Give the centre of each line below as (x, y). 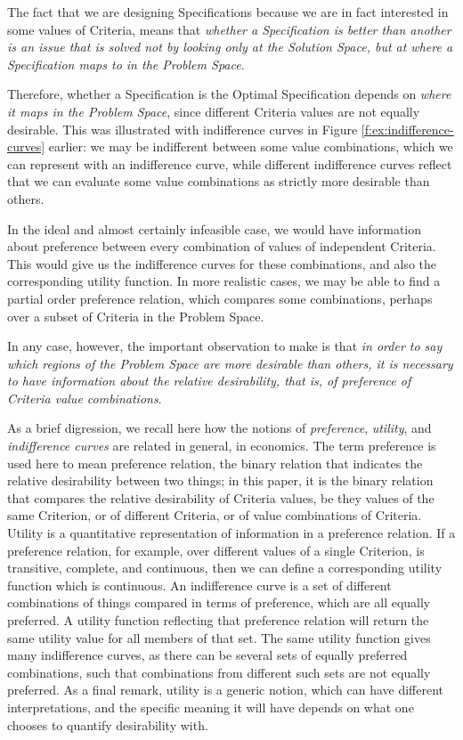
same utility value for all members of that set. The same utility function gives (219, 637)
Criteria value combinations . (85, 398)
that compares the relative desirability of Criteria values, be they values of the (221, 497)
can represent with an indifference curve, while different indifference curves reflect (230, 163)
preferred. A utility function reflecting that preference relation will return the (218, 620)
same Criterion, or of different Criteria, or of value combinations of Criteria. (215, 515)
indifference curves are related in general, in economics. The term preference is (222, 446)
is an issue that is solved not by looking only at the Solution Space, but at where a (230, 47)
